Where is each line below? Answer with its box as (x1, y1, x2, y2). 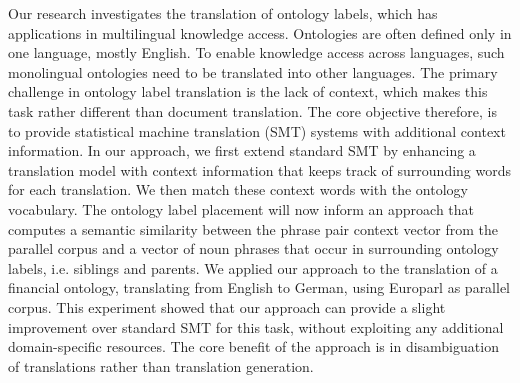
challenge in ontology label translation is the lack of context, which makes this (8, 81, 488, 102)
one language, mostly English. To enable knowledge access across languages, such (8, 42, 505, 63)
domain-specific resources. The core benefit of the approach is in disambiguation (8, 336, 499, 357)
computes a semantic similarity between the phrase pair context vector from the (8, 218, 499, 239)
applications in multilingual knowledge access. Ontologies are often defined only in (8, 22, 512, 43)
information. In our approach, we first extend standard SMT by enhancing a (8, 140, 476, 161)
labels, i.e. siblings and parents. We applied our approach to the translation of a (8, 257, 498, 278)
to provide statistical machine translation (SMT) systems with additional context (8, 120, 506, 141)
